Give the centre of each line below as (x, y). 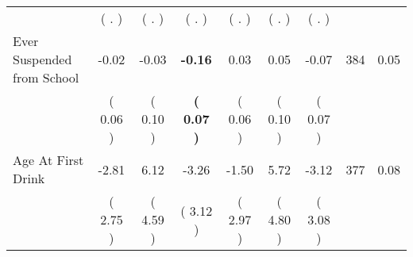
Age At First (48, 160)
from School (46, 77)
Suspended (42, 59)
